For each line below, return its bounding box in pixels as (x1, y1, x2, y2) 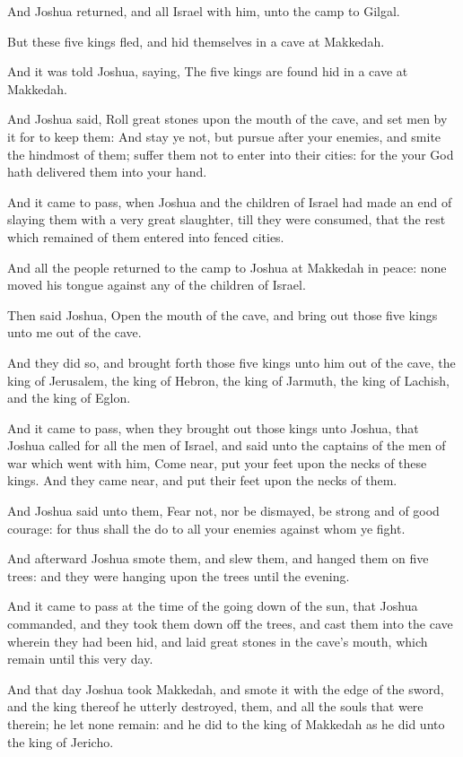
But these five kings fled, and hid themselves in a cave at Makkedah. (7, 31, 385, 50)
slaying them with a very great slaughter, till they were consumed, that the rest (7, 210, 446, 229)
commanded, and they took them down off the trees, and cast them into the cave (7, 614, 453, 633)
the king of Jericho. (7, 732, 114, 751)
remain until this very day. (7, 649, 153, 668)
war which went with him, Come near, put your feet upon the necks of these (7, 453, 427, 472)
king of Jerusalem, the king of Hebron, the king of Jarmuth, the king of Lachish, (7, 370, 450, 389)
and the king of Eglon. (7, 388, 131, 407)
